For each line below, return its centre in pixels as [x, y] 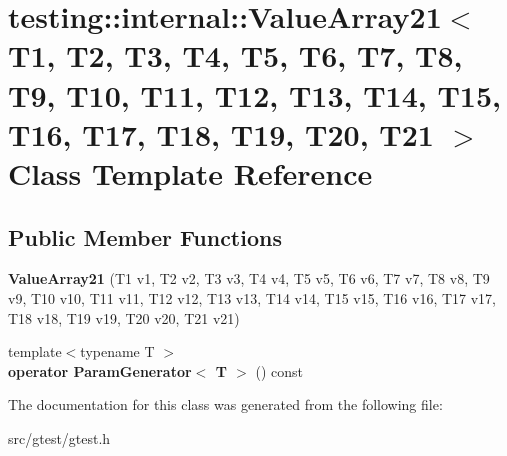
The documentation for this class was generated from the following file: [225, 404]
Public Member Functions [145, 236]
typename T [117, 351]
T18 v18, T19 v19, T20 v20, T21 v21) [124, 317]
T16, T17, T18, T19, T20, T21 [221, 133]
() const [279, 370]
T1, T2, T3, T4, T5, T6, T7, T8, [235, 55]
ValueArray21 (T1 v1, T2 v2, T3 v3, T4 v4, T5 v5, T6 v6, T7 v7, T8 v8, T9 [249, 278]
